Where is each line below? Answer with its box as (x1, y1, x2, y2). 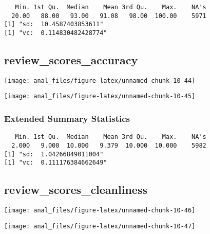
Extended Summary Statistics (4, 112, 130, 125)
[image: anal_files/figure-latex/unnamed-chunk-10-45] (4, 93, 196, 100)
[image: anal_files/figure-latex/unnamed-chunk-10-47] (4, 222, 196, 230)
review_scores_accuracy (4, 52, 138, 68)
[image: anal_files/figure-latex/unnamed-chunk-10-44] (4, 77, 196, 84)
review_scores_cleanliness (4, 182, 147, 197)
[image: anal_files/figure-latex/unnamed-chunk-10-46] (4, 207, 196, 214)
